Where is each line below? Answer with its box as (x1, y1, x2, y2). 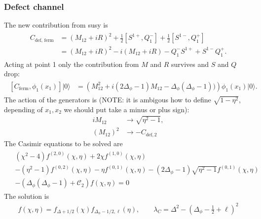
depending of (4, 104, 43, 114)
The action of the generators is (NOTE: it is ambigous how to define (4, 94, 211, 104)
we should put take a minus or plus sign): (64, 104, 189, 114)
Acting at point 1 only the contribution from (4, 59, 139, 69)
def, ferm (35, 37, 54, 43)
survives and (171, 59, 209, 69)
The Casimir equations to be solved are (4, 138, 123, 148)
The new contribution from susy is (4, 20, 108, 30)
